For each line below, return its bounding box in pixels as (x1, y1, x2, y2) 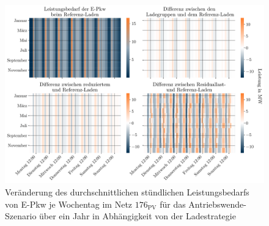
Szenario (5, 210, 37, 222)
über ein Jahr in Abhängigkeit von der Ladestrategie (39, 210, 236, 222)
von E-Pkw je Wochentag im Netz (5, 197, 133, 210)
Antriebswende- (188, 197, 246, 210)
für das (160, 197, 186, 210)
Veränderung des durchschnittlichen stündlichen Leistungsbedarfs (5, 185, 249, 198)
